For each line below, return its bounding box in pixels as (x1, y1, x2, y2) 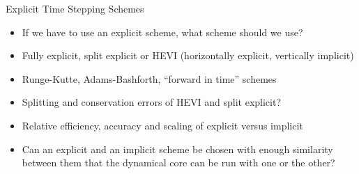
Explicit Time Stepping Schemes (6, 1, 144, 15)
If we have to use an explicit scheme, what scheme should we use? (22, 24, 303, 39)
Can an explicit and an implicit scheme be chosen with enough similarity (22, 141, 333, 156)
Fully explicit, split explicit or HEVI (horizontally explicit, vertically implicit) (22, 48, 354, 63)
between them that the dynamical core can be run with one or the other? (22, 155, 335, 170)
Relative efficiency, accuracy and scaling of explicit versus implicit (22, 118, 303, 132)
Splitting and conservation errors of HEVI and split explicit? (22, 95, 282, 109)
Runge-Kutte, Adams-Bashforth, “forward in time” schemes (22, 71, 277, 86)
